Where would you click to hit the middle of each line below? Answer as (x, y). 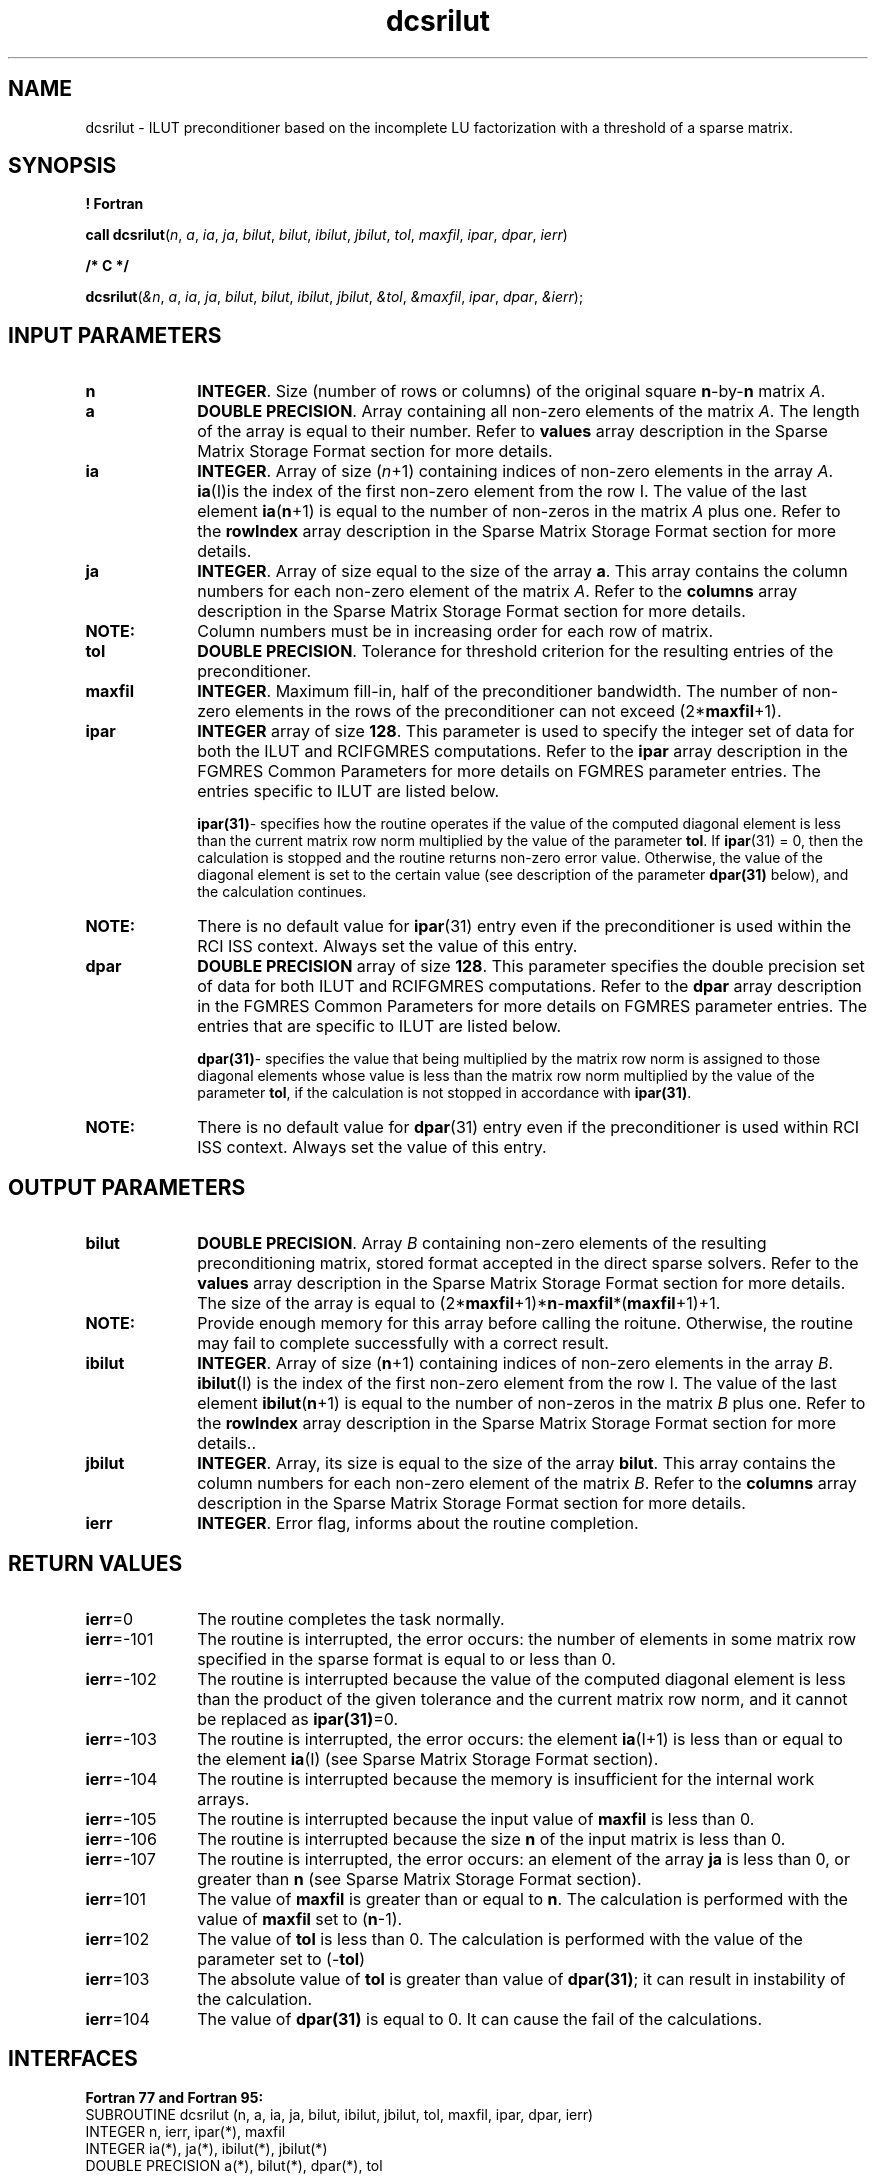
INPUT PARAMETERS (115, 335)
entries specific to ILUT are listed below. (348, 791)
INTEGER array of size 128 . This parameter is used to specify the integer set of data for (526, 731)
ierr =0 (109, 1618)
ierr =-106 (121, 1838)
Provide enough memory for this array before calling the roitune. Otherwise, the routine (525, 1323)
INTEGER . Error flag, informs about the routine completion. (418, 1523)
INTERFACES (73, 2059)
